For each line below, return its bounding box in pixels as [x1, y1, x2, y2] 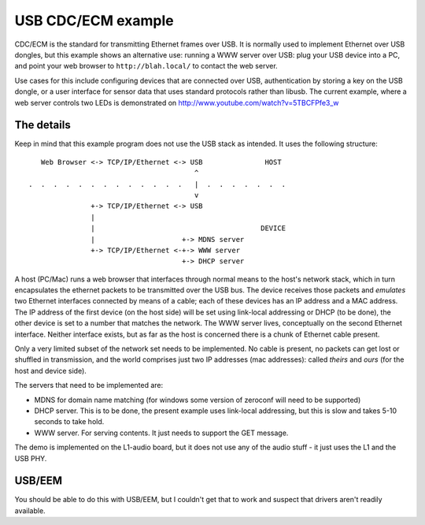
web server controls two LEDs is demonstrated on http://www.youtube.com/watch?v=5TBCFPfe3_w [14, 98, 339, 107]
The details [14, 118, 71, 132]
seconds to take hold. [34, 417, 105, 426]
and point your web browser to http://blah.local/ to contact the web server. [14, 61, 279, 71]
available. [14, 505, 46, 516]
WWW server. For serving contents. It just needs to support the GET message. [34, 428, 289, 438]
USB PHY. [14, 453, 47, 463]
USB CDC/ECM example [14, 12, 174, 29]
